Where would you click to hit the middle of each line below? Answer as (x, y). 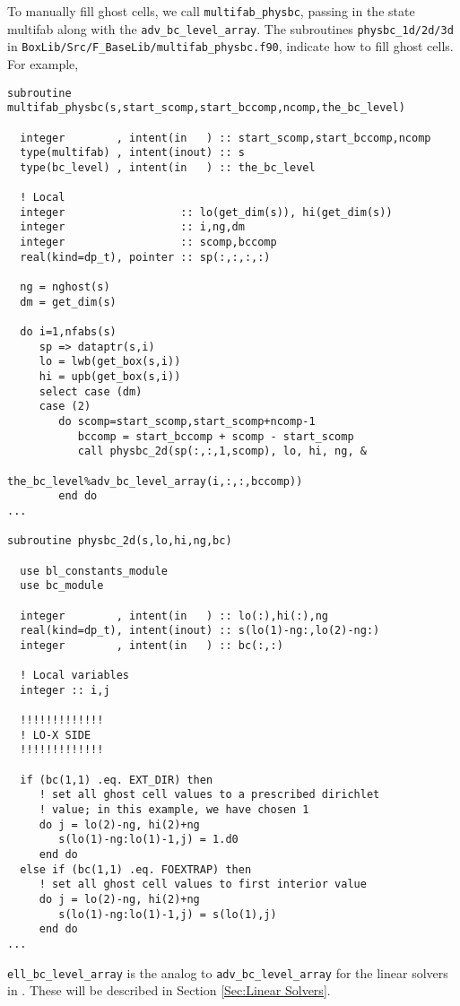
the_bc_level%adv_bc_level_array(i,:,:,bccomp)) (155, 481)
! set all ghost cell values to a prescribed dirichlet (209, 795)
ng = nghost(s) (65, 287)
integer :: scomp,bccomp (148, 243)
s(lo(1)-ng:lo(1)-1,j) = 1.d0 (148, 840)
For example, (43, 63)
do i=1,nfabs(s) (68, 332)
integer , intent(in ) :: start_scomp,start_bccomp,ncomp (226, 138)
